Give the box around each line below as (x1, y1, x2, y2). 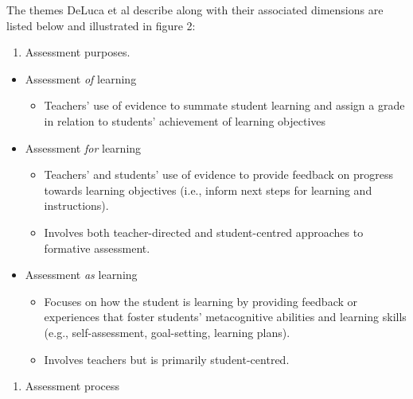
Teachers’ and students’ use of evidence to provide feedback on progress (44, 166, 394, 183)
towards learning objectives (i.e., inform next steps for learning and (44, 181, 372, 198)
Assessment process (25, 378, 120, 394)
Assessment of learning (25, 70, 137, 87)
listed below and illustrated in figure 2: (6, 17, 196, 33)
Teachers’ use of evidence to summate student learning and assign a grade (44, 97, 405, 114)
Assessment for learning (25, 139, 142, 156)
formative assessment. (44, 239, 150, 256)
